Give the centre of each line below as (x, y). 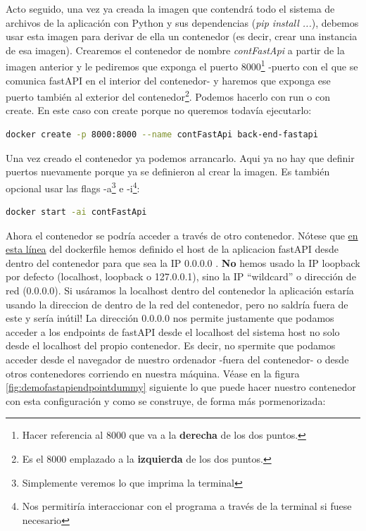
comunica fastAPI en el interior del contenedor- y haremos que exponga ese (168, 80)
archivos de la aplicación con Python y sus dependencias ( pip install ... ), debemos (182, 22)
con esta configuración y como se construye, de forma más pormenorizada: (166, 400)
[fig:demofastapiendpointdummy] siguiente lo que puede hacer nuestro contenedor (181, 387)
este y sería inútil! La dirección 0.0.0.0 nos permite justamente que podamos (170, 318)
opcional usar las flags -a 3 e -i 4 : (73, 187)
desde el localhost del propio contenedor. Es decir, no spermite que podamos (171, 345)
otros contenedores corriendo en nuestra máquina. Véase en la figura (153, 373)
